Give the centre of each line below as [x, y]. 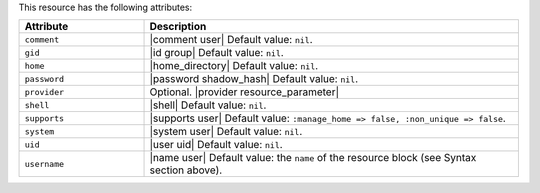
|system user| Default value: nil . [226, 132]
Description [178, 27]
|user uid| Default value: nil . [216, 145]
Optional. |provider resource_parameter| [244, 92]
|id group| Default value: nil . [216, 53]
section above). [186, 170]
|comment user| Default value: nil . [231, 40]
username [44, 163]
